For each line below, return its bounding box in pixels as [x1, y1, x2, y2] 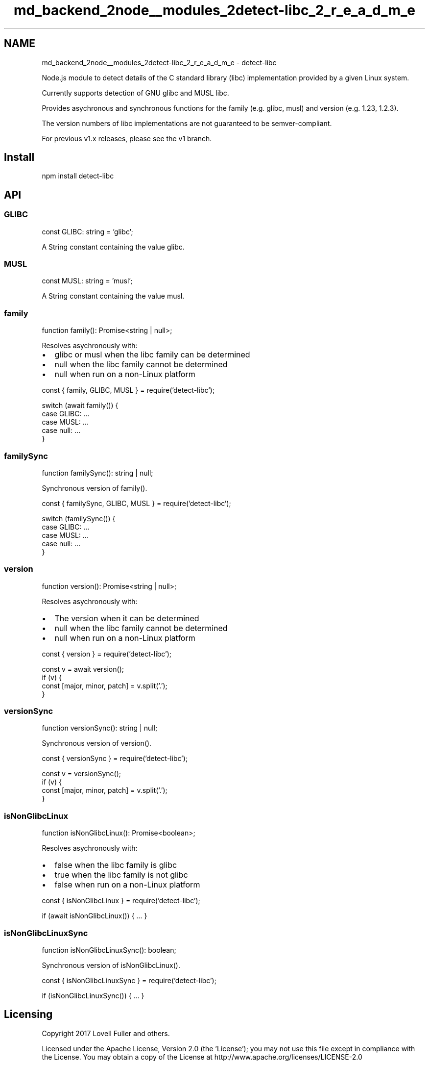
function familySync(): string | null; [42, 468, 153, 477]
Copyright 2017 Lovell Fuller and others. [42, 1029, 170, 1038]
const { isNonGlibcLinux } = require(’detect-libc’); [42, 896, 200, 905]
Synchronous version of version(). [42, 739, 152, 748]
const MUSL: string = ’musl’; [42, 277, 133, 285]
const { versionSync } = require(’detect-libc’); [42, 754, 188, 763]
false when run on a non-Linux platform [54, 880, 200, 890]
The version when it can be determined [54, 613, 199, 623]
